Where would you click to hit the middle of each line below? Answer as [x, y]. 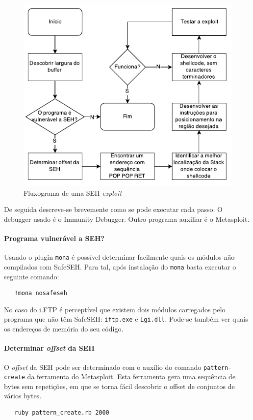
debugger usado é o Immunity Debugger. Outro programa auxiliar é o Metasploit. [127, 219]
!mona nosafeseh [41, 293]
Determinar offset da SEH [49, 348]
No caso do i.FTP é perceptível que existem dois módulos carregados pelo [115, 309]
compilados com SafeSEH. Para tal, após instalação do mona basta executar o [120, 267]
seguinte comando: [32, 276]
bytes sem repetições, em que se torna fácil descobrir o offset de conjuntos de [119, 386]
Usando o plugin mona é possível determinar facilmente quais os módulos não [119, 257]
